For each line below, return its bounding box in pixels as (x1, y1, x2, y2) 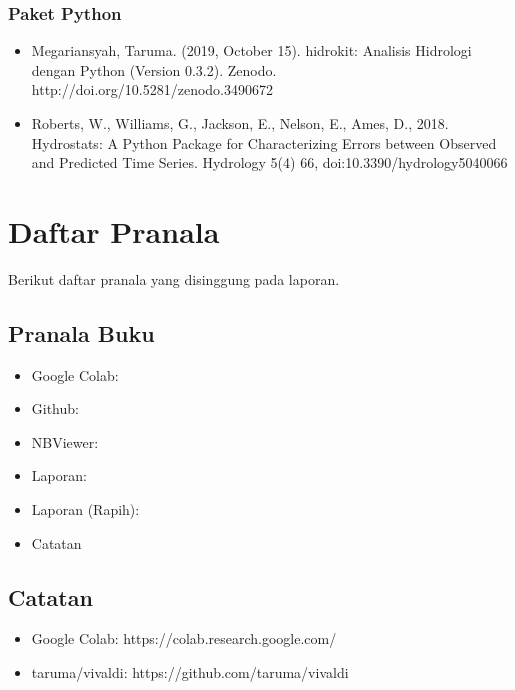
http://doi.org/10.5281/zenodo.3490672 (31, 79, 273, 100)
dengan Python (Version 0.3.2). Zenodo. (31, 59, 277, 80)
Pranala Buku (8, 317, 155, 348)
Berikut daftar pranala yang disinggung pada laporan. (8, 268, 340, 289)
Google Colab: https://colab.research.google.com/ (31, 628, 337, 649)
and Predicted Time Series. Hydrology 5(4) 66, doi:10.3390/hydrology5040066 (31, 152, 508, 173)
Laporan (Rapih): (31, 499, 140, 520)
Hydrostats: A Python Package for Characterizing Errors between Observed (31, 132, 497, 153)
